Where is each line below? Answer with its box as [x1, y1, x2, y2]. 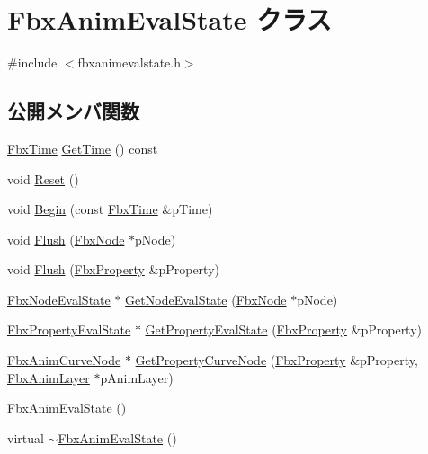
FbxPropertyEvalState [7, 320, 131, 339]
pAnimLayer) [100, 368, 174, 387]
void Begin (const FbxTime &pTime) [7, 200, 213, 218]
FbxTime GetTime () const [7, 138, 158, 157]
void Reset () [7, 169, 79, 188]
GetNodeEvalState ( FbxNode [125, 289, 287, 308]
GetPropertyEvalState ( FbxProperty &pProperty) [145, 320, 423, 339]
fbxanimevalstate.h [77, 53, 181, 72]
